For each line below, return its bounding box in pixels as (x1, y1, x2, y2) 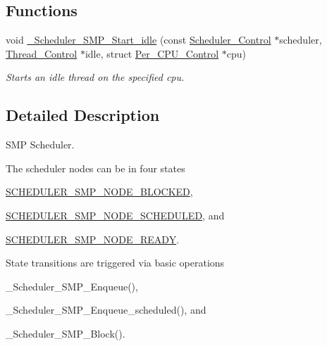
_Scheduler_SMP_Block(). (6, 326, 125, 340)
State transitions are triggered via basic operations (6, 255, 225, 270)
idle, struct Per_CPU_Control (85, 46, 219, 60)
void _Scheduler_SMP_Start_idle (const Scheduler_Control (6, 32, 271, 47)
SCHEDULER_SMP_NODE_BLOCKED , (6, 184, 193, 199)
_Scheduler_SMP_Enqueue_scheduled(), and (6, 302, 206, 317)
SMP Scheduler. (6, 137, 75, 152)
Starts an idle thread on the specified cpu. (6, 70, 185, 84)
